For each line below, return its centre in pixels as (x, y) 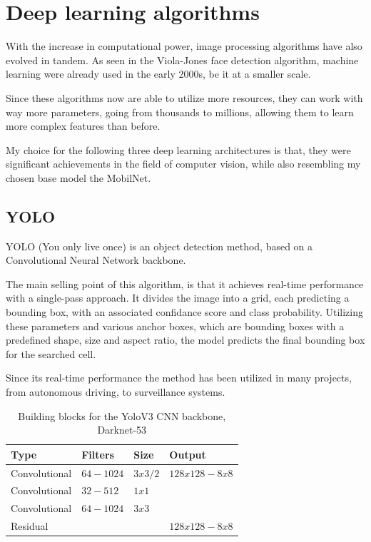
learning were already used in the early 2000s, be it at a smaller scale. (158, 74)
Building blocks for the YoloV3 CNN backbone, (122, 415)
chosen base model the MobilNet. (78, 177)
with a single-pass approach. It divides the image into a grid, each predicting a (178, 298)
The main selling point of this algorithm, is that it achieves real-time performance (185, 283)
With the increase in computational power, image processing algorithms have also (184, 46)
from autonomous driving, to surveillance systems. (116, 392)
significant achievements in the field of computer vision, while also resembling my (183, 164)
